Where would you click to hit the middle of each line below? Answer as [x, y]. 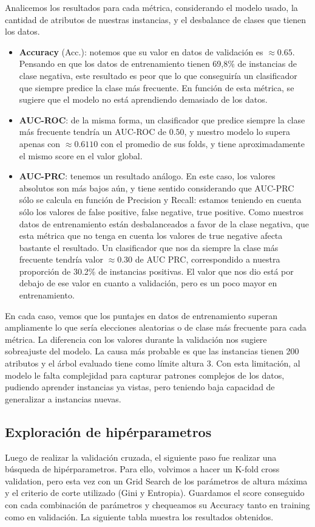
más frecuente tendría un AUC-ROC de [93, 132]
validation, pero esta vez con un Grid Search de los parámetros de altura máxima [156, 480]
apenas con [40, 143]
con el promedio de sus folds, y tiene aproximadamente [202, 143]
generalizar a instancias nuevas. [63, 398]
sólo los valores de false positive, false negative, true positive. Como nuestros [161, 211]
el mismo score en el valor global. [81, 155]
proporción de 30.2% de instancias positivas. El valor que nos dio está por [156, 271]
